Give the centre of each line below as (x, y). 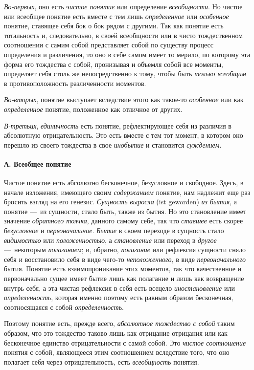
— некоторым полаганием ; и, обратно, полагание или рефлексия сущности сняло (125, 250)
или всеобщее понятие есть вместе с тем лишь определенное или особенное (116, 16)
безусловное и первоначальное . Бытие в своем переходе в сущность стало (114, 230)
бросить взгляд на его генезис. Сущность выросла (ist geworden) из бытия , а (120, 202)
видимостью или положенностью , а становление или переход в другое (110, 240)
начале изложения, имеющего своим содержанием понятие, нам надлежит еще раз (127, 192)
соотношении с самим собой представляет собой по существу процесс (109, 45)
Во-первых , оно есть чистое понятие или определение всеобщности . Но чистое (123, 6)
